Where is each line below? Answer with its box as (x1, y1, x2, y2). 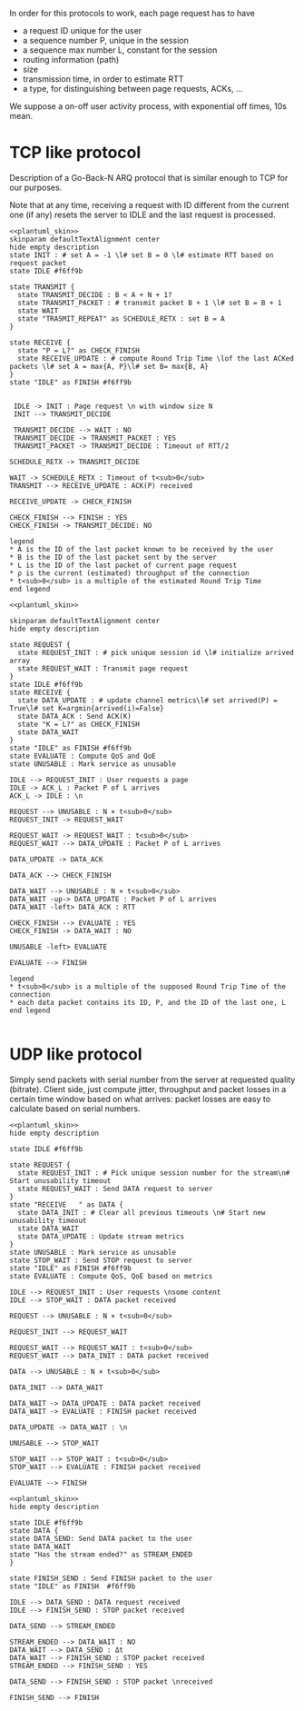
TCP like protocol (9, 143, 142, 163)
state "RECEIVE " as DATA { (9, 1199, 124, 1209)
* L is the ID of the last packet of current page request (9, 561, 238, 570)
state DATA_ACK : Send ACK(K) (17, 711, 132, 721)
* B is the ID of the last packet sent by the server (9, 552, 218, 562)
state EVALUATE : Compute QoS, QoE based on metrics (9, 1271, 213, 1280)
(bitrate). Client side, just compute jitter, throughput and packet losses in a (9, 1083, 287, 1094)
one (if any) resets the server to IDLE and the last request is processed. (9, 209, 276, 220)
